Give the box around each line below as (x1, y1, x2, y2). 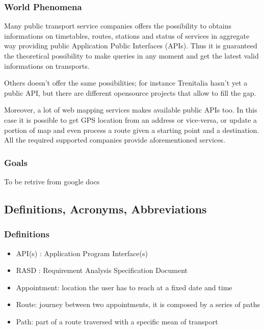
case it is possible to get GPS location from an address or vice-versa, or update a (4, 114, 257, 125)
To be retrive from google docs (4, 176, 100, 186)
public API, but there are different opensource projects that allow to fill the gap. (4, 87, 256, 98)
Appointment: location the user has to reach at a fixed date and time (16, 282, 232, 292)
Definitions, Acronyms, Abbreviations (4, 201, 207, 216)
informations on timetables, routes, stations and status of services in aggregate (4, 30, 250, 41)
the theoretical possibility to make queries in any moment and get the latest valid (4, 50, 259, 61)
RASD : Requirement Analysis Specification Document (16, 265, 188, 276)
